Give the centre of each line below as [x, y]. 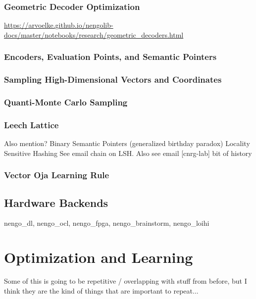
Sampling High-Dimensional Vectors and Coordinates [113, 79]
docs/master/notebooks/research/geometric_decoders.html [94, 34]
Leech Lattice [31, 125]
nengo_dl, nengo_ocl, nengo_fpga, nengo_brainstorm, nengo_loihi [107, 223]
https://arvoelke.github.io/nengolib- [59, 25]
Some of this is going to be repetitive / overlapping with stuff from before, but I [126, 281]
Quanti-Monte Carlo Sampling [66, 102]
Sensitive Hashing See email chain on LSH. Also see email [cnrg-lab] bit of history [128, 153]
